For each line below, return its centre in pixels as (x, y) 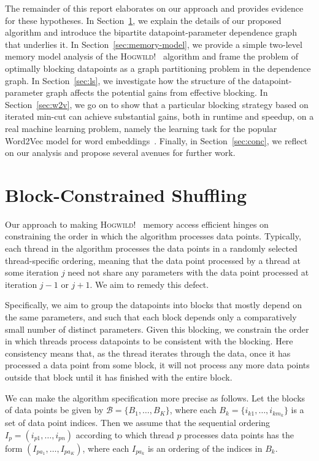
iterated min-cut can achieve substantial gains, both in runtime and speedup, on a (159, 116)
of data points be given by (54, 410)
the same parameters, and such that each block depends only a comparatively (151, 317)
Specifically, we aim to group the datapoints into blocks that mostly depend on (154, 305)
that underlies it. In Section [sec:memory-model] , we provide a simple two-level (154, 44)
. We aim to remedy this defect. (149, 284)
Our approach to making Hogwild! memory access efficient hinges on (137, 224)
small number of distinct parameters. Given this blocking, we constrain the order (157, 329)
